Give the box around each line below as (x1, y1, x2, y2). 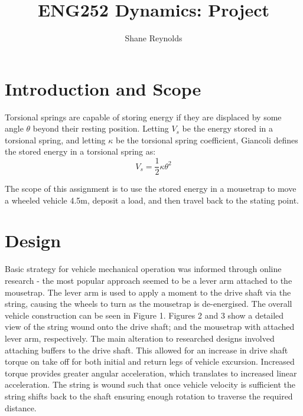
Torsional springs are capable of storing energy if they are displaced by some (5, 110, 282, 123)
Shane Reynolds (125, 32, 183, 44)
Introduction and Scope (5, 76, 201, 100)
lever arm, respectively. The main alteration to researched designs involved (5, 332, 275, 344)
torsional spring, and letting (5, 133, 106, 146)
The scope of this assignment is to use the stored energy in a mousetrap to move (5, 182, 297, 195)
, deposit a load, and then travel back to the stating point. (87, 194, 299, 206)
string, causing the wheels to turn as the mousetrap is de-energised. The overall (5, 297, 292, 310)
